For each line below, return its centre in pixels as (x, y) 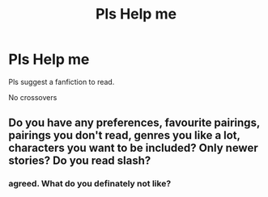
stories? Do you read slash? (80, 161)
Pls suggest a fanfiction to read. (62, 82)
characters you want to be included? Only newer (133, 148)
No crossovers (33, 97)
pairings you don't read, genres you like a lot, (124, 135)
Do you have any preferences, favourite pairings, (134, 123)
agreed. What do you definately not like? (90, 184)
